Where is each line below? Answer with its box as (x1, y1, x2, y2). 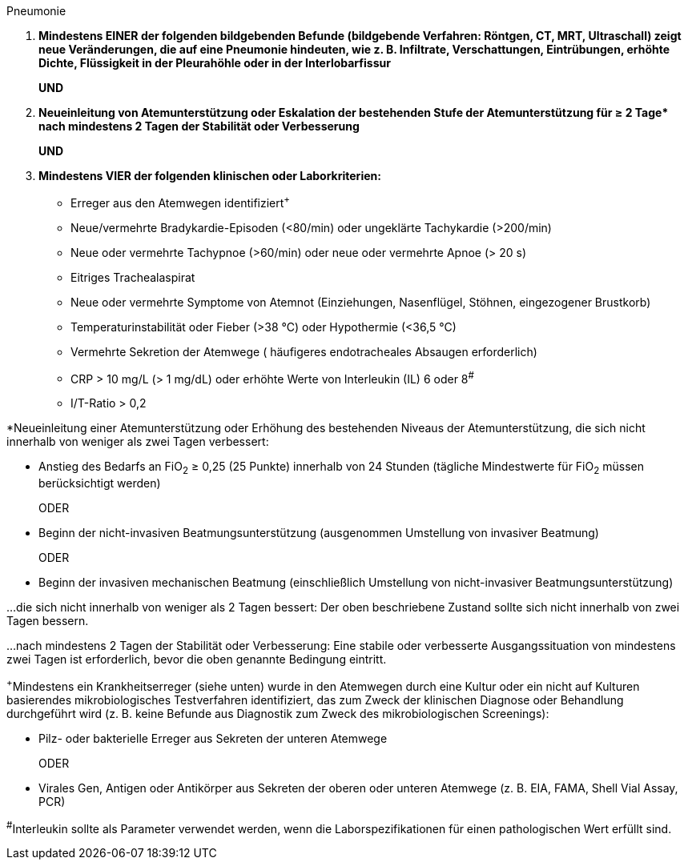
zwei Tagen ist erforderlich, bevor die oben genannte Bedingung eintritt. (6, 652, 387, 667)
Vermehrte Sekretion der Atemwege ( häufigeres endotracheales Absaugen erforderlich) (70, 344, 537, 359)
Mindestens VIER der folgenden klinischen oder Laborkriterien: (38, 169, 381, 182)
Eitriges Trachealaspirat (70, 270, 195, 284)
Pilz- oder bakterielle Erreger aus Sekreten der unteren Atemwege (38, 731, 388, 745)
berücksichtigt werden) (38, 476, 161, 491)
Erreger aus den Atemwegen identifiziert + (70, 194, 291, 210)
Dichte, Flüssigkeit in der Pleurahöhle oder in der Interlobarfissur (38, 56, 391, 70)
